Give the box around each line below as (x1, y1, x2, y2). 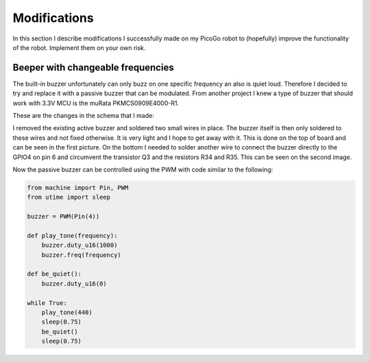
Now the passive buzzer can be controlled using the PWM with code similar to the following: (12, 165, 273, 173)
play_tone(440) (41, 309, 92, 317)
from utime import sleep (27, 193, 111, 202)
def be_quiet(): (27, 270, 82, 278)
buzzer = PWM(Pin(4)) (27, 213, 100, 221)
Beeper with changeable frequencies (12, 62, 174, 73)
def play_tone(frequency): (27, 232, 118, 239)
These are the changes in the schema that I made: (12, 112, 154, 120)
